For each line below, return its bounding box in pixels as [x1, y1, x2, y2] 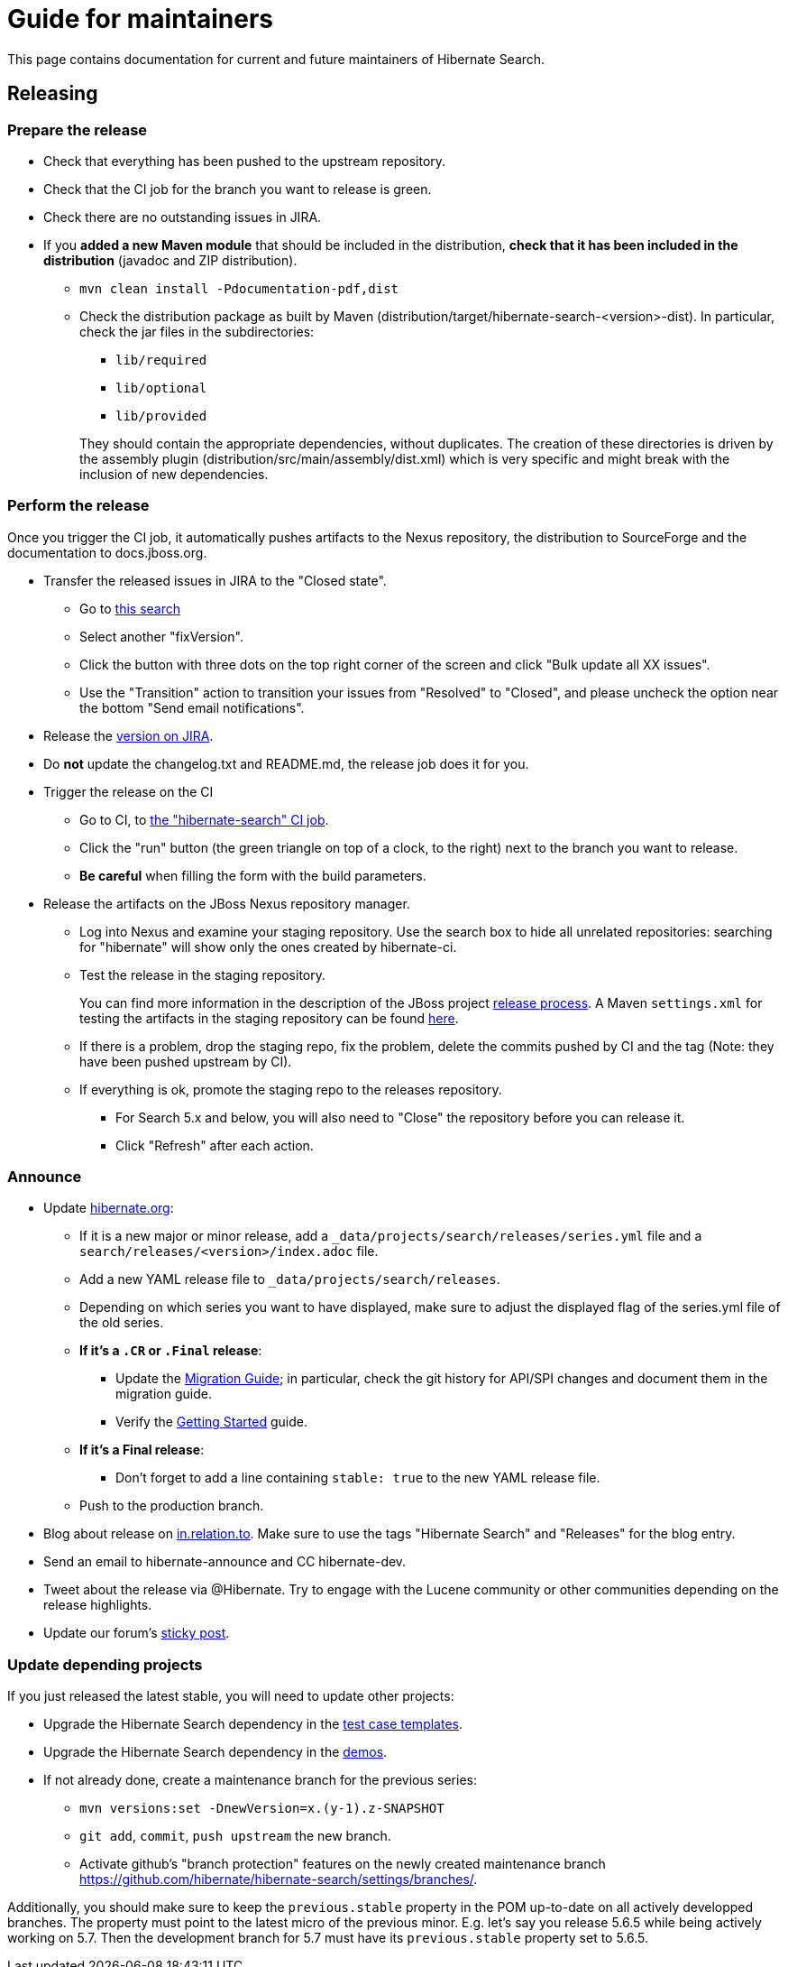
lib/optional [115, 380, 207, 395]
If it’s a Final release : [79, 1442, 205, 1458]
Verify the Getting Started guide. [115, 1414, 307, 1430]
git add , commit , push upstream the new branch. [79, 1828, 391, 1844]
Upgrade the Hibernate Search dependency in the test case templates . [43, 1716, 463, 1732]
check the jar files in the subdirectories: [79, 323, 315, 339]
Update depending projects [7, 1655, 203, 1674]
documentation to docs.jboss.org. [7, 544, 207, 560]
